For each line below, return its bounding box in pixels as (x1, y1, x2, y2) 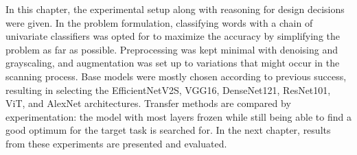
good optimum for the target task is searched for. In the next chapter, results (5, 123, 331, 137)
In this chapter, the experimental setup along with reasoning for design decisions (5, 2, 345, 16)
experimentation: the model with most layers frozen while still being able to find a (5, 109, 352, 123)
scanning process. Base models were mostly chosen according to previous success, (5, 69, 347, 83)
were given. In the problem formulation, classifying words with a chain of (5, 15, 313, 29)
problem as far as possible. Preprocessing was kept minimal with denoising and (5, 42, 338, 56)
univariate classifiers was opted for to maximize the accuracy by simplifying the (5, 29, 341, 43)
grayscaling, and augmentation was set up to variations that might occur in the (5, 56, 340, 70)
